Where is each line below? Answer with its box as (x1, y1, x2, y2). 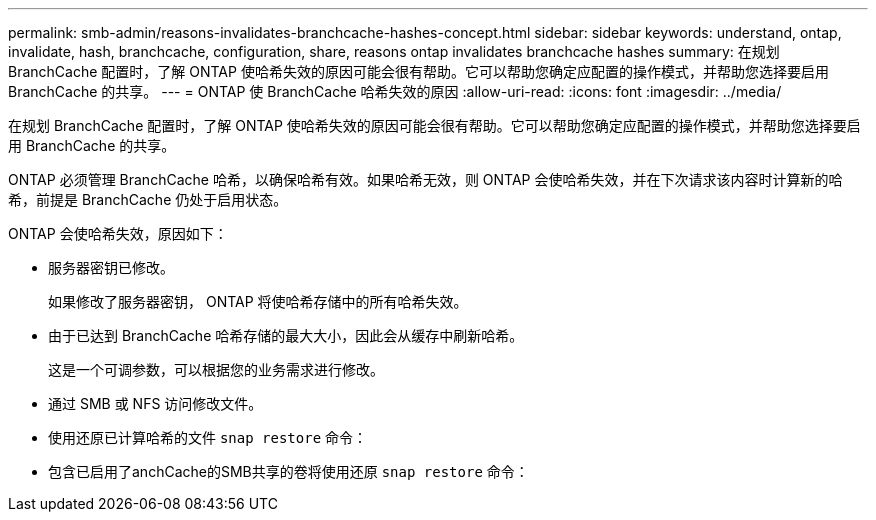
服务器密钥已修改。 (48, 259, 174, 276)
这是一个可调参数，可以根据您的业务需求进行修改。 (48, 361, 384, 378)
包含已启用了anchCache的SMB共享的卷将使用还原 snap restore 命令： (48, 463, 529, 480)
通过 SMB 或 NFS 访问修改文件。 (48, 395, 263, 412)
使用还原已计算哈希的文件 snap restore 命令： (48, 429, 368, 446)
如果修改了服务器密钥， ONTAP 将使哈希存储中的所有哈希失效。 (48, 293, 468, 310)
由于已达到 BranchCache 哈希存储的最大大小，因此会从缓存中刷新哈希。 (48, 327, 524, 344)
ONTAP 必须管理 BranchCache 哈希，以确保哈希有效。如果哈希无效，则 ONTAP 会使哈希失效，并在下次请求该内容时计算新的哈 (8, 171, 843, 188)
